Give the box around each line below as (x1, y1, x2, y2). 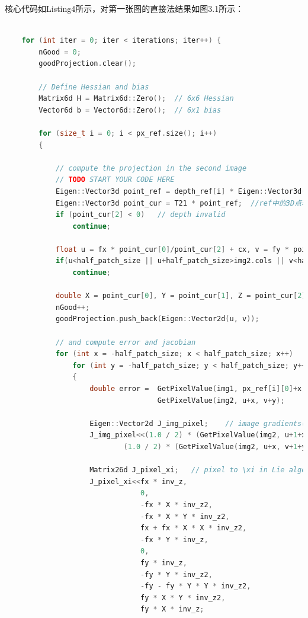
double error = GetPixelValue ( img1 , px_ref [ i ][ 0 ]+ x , (89, 385, 306, 393)
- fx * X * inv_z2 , (140, 500, 213, 509)
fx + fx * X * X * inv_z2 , (140, 524, 247, 533)
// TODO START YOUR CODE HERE (55, 175, 175, 184)
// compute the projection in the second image (55, 164, 247, 172)
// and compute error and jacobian (55, 338, 196, 347)
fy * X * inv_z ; (140, 605, 204, 614)
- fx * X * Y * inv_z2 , (140, 512, 230, 521)
